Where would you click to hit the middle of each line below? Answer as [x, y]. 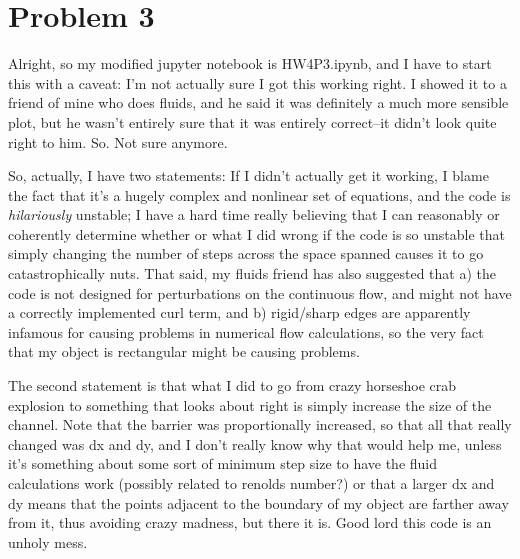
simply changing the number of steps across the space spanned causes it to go [246, 253]
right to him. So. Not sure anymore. [118, 141]
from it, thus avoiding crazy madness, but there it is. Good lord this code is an [250, 522]
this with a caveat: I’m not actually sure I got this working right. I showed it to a [257, 82]
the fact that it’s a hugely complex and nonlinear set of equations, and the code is [259, 194]
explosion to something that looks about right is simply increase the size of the [250, 404]
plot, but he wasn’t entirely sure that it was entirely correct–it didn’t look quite [252, 121]
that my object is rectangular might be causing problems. [184, 351]
